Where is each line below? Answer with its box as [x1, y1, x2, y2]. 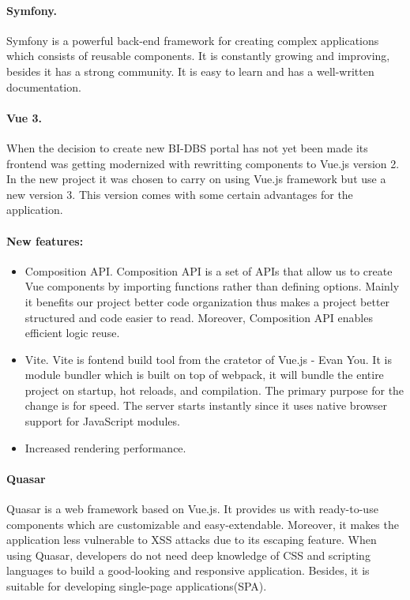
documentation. [6, 78, 81, 95]
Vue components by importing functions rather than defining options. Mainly [24, 278, 400, 294]
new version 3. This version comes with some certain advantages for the [6, 186, 353, 202]
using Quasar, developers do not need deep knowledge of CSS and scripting [6, 546, 371, 563]
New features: [6, 232, 84, 249]
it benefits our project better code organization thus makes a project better [24, 293, 390, 309]
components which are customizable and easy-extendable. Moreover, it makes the [6, 516, 399, 532]
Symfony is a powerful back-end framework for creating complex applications [6, 32, 379, 48]
